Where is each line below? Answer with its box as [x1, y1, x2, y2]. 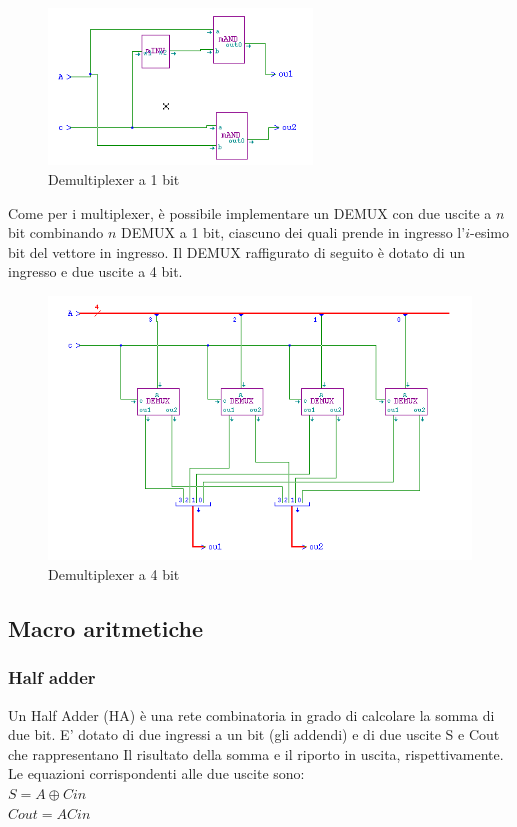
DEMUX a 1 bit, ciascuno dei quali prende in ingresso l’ [121, 222, 466, 243]
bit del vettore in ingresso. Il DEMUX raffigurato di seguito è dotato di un [8, 241, 465, 262]
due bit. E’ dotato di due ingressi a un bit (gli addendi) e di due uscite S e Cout [8, 724, 500, 745]
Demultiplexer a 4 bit [48, 564, 180, 585]
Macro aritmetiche [8, 613, 204, 643]
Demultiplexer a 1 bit [48, 168, 180, 189]
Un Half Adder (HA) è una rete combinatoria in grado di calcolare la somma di [8, 704, 495, 725]
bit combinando [8, 222, 104, 243]
